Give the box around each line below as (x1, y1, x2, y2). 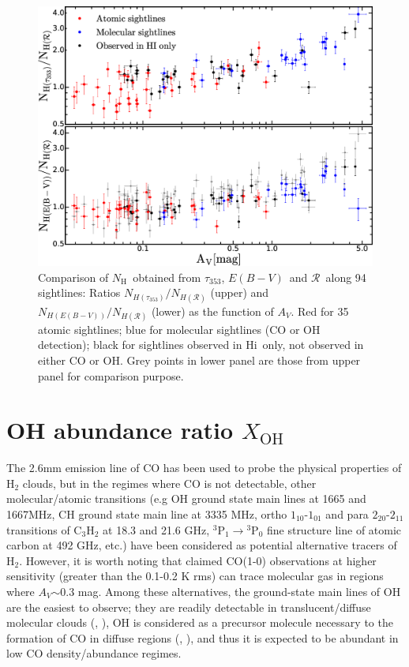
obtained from (133, 268, 201, 285)
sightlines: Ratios (38, 284, 121, 301)
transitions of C (6, 521, 82, 538)
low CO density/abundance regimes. (6, 645, 182, 661)
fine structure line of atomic (266, 521, 402, 538)
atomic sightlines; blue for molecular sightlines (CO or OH (38, 320, 321, 337)
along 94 (325, 268, 366, 285)
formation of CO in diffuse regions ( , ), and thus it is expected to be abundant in (6, 629, 399, 646)
